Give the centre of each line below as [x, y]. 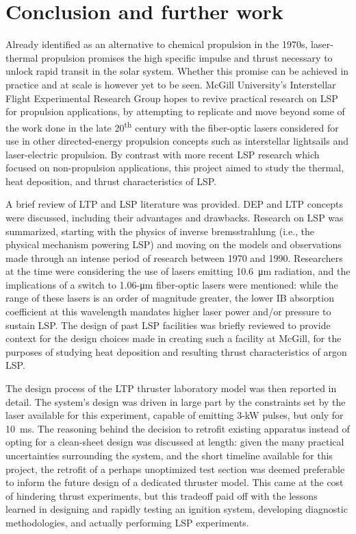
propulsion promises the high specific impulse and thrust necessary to [187, 57]
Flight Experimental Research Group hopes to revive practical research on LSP [172, 98]
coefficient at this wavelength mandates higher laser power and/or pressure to [168, 312]
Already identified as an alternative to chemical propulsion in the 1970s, [157, 44]
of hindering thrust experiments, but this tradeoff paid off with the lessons [162, 495]
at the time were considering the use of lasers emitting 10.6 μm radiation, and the [178, 271]
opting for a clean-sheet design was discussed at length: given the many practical [175, 442]
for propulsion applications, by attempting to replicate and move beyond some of [175, 111]
